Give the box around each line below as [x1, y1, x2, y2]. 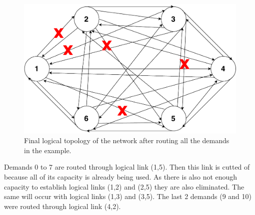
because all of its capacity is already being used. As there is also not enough [4, 171, 237, 182]
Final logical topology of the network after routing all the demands [24, 135, 229, 146]
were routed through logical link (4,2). [4, 201, 121, 211]
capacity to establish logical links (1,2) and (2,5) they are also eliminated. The [4, 181, 244, 192]
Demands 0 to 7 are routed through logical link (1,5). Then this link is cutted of [4, 162, 250, 172]
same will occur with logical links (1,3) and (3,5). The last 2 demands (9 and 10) [4, 191, 251, 202]
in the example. [24, 145, 71, 155]
